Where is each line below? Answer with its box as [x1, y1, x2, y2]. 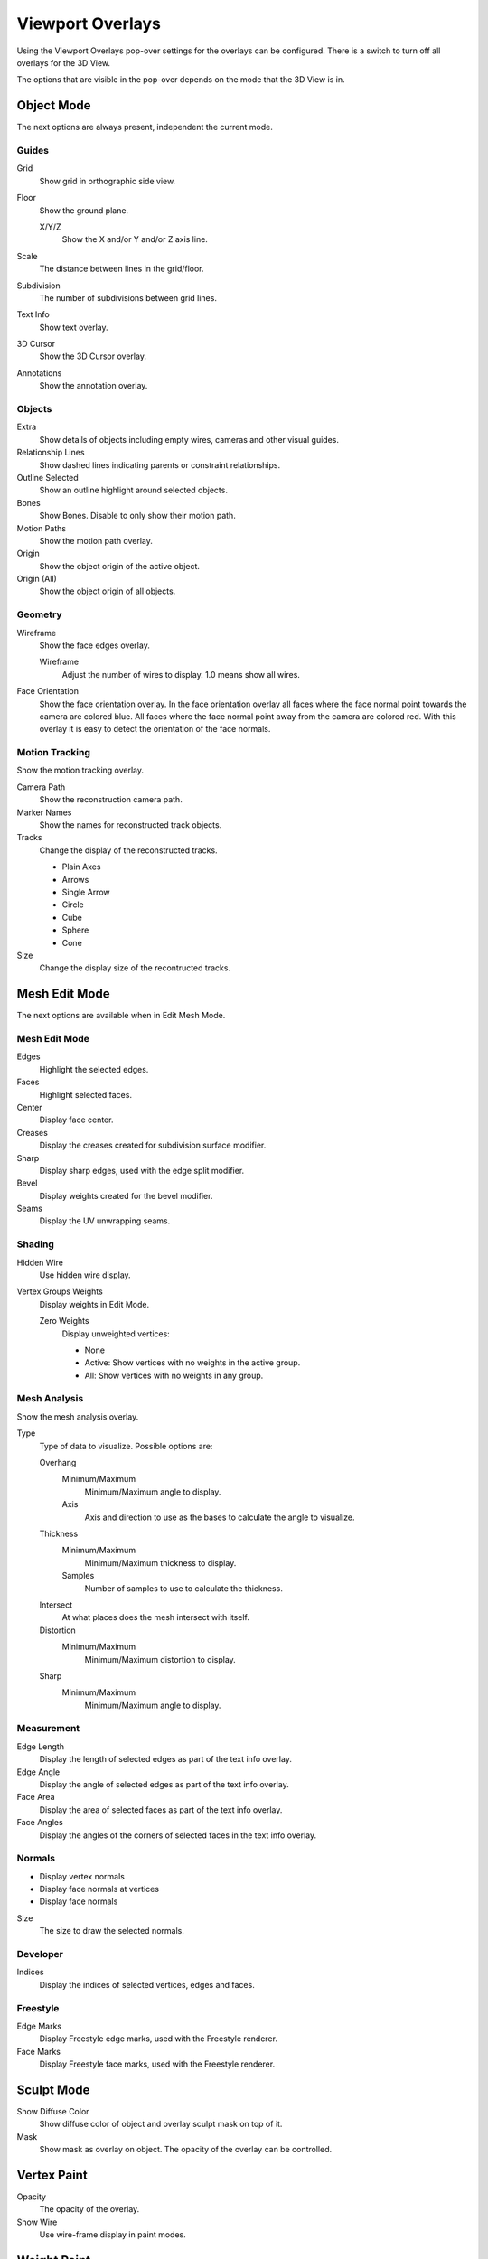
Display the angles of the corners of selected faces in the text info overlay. [39, 1830, 317, 1841]
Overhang [39, 1458, 77, 1468]
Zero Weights [39, 1316, 89, 1326]
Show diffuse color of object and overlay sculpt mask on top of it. [39, 2119, 283, 2130]
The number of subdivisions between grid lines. [39, 292, 217, 303]
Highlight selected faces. [39, 1089, 133, 1100]
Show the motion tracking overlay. [16, 764, 145, 776]
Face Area [16, 1792, 55, 1803]
